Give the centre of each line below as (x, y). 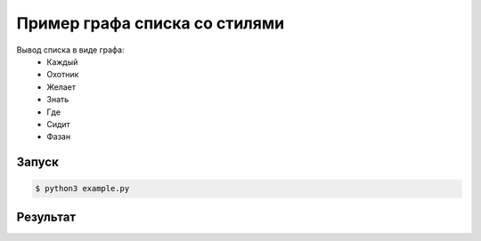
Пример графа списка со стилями (151, 23)
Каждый (62, 61)
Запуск (38, 162)
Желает (61, 87)
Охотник (63, 75)
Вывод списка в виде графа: (70, 50)
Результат (46, 217)
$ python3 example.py (82, 189)
